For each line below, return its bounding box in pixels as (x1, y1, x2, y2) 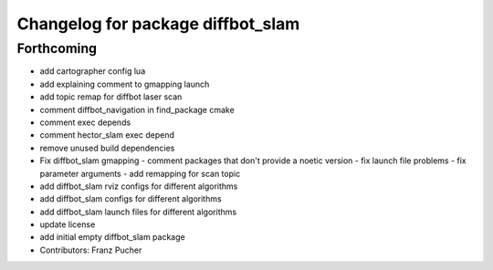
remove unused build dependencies (39, 142, 175, 153)
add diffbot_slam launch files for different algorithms (39, 206, 237, 217)
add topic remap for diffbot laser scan (39, 91, 183, 102)
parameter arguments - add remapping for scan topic (39, 168, 241, 179)
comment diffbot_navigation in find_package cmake (39, 104, 235, 115)
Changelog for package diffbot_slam (16, 14, 300, 34)
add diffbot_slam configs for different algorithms (39, 193, 223, 204)
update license (39, 219, 96, 230)
